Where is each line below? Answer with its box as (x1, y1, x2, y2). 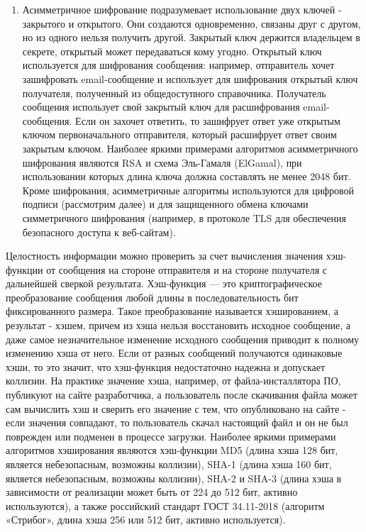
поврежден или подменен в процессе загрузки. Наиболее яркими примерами (6, 428, 336, 443)
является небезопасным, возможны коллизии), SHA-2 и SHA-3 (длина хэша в (6, 470, 342, 485)
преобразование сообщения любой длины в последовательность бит (6, 289, 299, 304)
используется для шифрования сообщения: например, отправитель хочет (22, 57, 335, 72)
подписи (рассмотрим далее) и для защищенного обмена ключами (22, 196, 309, 211)
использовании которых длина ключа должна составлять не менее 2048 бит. (22, 169, 351, 184)
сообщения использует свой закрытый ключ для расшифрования (22, 99, 300, 114)
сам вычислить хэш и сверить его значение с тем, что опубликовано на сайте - (6, 401, 346, 416)
